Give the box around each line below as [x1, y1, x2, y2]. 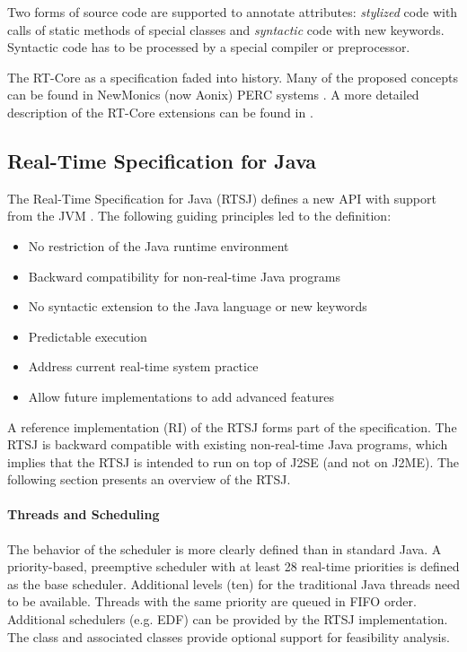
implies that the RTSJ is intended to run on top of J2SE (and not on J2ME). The [7, 452, 460, 471]
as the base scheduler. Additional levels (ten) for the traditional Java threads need [7, 574, 460, 593]
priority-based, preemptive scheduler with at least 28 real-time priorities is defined [7, 557, 460, 576]
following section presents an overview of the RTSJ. [7, 470, 291, 489]
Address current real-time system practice [28, 357, 259, 376]
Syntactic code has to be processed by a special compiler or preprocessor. [7, 38, 410, 57]
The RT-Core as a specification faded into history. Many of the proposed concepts [7, 67, 458, 86]
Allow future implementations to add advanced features [28, 387, 334, 405]
